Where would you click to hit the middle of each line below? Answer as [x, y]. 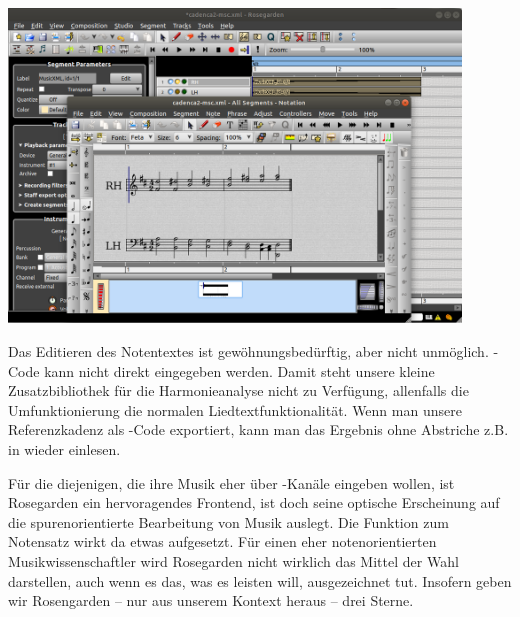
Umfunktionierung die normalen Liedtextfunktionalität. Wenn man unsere [235, 409]
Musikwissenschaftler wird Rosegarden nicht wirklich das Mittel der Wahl [233, 560]
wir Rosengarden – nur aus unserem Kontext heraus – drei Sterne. [211, 600]
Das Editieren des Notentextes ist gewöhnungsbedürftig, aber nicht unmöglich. [248, 350]
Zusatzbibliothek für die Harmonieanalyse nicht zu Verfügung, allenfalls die [238, 390]
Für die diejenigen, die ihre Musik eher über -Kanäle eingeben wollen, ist [231, 482]
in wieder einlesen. [64, 448]
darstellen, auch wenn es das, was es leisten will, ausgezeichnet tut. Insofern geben [260, 580]
